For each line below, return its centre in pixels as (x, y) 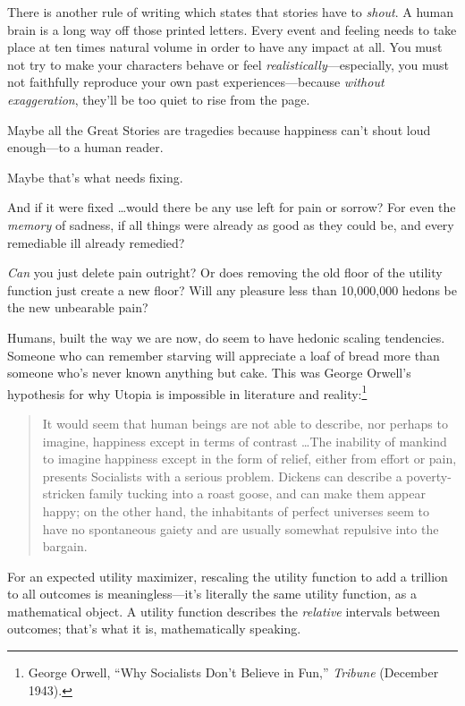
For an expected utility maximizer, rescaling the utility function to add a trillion (228, 576)
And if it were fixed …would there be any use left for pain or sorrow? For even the (232, 207)
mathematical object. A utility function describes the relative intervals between (224, 611)
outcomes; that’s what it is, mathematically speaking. (154, 629)
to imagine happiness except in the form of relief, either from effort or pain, (249, 459)
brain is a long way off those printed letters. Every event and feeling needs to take (232, 29)
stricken (63, 493)
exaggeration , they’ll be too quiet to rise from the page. (159, 99)
